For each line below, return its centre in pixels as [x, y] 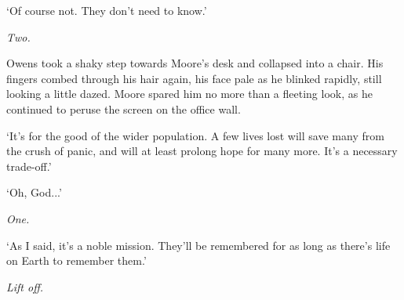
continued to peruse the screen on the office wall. [124, 108]
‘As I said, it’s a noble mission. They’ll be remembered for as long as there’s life [198, 245]
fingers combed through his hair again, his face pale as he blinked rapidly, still [194, 78]
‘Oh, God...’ [34, 192]
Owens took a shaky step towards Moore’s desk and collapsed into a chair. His [195, 63]
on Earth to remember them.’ [76, 260]
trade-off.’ [29, 166]
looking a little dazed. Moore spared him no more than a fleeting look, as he [189, 94]
